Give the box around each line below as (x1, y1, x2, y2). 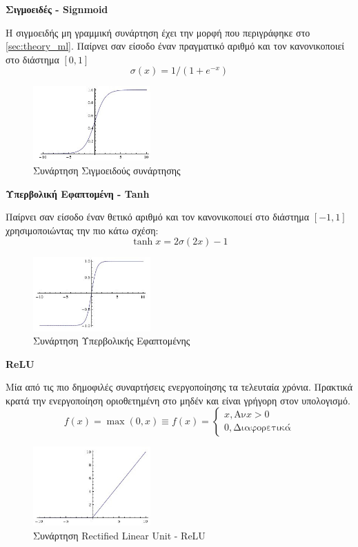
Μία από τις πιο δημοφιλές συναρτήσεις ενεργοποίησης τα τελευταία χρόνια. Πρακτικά (6, 380, 353, 394)
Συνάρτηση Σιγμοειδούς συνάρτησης (33, 163, 181, 178)
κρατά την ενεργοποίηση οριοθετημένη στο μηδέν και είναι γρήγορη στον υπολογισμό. (6, 393, 350, 407)
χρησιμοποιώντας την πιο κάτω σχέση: (6, 223, 159, 237)
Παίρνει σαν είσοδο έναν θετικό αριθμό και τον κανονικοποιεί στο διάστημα (6, 209, 310, 224)
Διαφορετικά (233, 423, 291, 433)
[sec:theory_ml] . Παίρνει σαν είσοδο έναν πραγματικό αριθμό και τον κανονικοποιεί (6, 39, 345, 53)
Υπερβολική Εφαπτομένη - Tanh (6, 186, 150, 200)
